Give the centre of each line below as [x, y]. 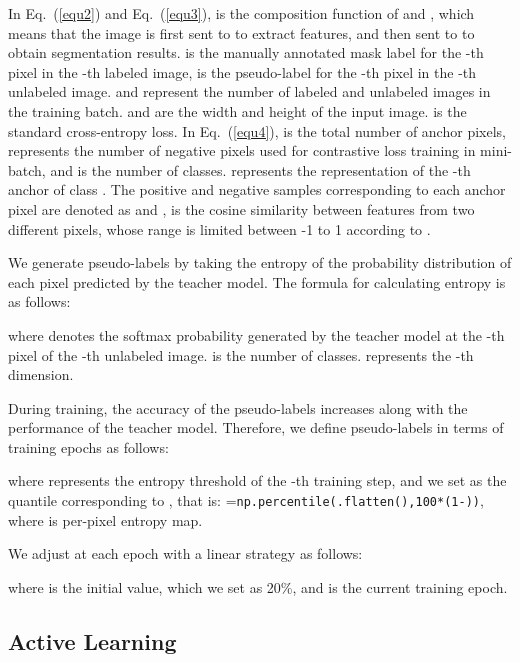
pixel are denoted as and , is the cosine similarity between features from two [241, 208]
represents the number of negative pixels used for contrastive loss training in [242, 150]
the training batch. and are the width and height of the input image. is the [237, 110]
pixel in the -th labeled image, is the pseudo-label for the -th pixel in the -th [242, 71]
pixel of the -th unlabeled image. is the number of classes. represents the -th [241, 354]
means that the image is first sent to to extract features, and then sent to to [241, 32]
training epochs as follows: [88, 446]
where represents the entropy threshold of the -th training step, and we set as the [257, 480]
